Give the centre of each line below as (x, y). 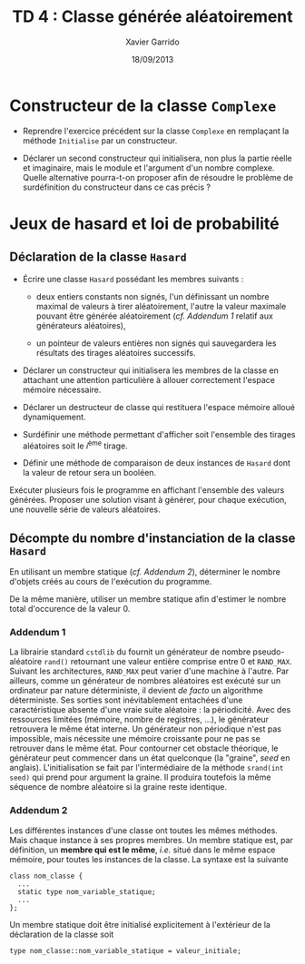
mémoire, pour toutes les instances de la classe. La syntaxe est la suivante (149, 859)
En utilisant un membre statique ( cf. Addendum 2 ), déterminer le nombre (145, 572)
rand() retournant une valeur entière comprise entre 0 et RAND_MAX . (168, 662)
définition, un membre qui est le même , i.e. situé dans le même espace (143, 850)
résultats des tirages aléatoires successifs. (116, 352)
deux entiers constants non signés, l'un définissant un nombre (152, 296)
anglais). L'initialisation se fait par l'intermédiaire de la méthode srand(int (147, 768)
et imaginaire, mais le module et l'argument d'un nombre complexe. (148, 167)
